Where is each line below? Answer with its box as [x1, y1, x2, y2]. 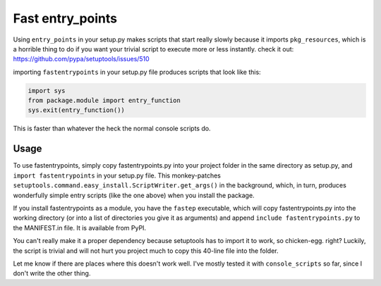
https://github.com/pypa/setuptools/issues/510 [13, 55, 150, 63]
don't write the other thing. [13, 269, 91, 278]
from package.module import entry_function [28, 97, 181, 105]
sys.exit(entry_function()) [28, 106, 125, 114]
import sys [28, 87, 66, 94]
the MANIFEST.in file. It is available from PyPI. [13, 223, 147, 232]
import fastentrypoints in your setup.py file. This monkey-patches [13, 171, 222, 180]
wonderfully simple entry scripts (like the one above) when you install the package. [13, 191, 255, 199]
